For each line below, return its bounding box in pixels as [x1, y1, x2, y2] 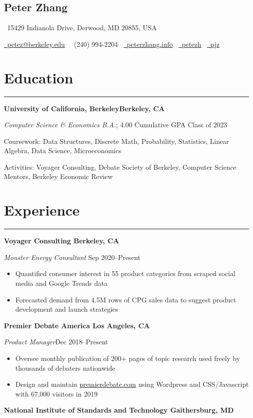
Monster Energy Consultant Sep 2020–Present [4, 252, 141, 262]
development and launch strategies [15, 304, 118, 314]
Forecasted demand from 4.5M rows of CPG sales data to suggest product [15, 294, 236, 304]
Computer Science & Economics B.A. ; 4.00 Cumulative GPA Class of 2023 [4, 119, 227, 130]
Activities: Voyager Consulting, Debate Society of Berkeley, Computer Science [4, 161, 236, 172]
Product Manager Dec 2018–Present [4, 337, 108, 347]
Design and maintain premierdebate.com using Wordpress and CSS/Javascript [15, 379, 249, 389]
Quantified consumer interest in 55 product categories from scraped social [15, 268, 235, 279]
